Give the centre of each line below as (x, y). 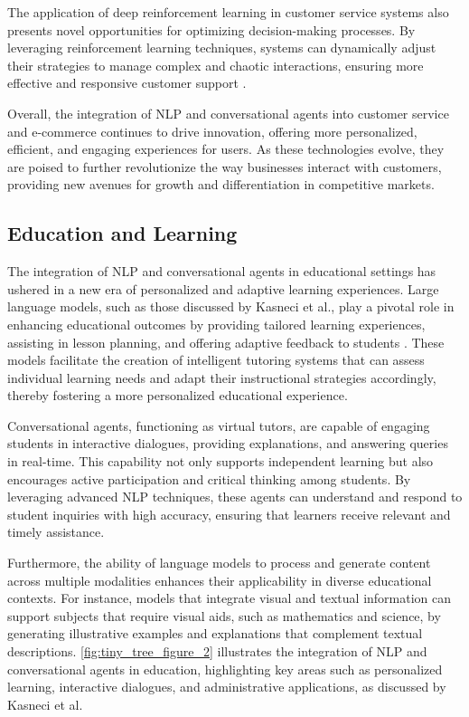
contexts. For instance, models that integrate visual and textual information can (230, 598)
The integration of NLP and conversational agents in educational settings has (222, 271)
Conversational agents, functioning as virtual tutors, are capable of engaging (219, 425)
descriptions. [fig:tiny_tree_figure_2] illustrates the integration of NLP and (217, 651)
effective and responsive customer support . (127, 83)
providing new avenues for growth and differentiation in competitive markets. (221, 184)
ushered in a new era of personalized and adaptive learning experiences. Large (223, 288)
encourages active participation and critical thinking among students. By (209, 478)
